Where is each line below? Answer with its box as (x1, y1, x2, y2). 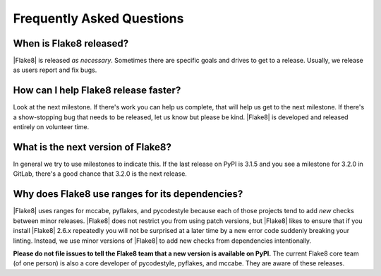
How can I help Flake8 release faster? (13, 85, 181, 97)
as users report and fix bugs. (13, 66, 97, 74)
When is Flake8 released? (13, 37, 129, 49)
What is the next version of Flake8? (13, 141, 172, 153)
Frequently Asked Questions (13, 11, 184, 26)
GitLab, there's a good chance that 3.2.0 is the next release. (13, 169, 187, 178)
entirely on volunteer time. (13, 123, 90, 131)
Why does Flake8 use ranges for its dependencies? (13, 188, 243, 200)
